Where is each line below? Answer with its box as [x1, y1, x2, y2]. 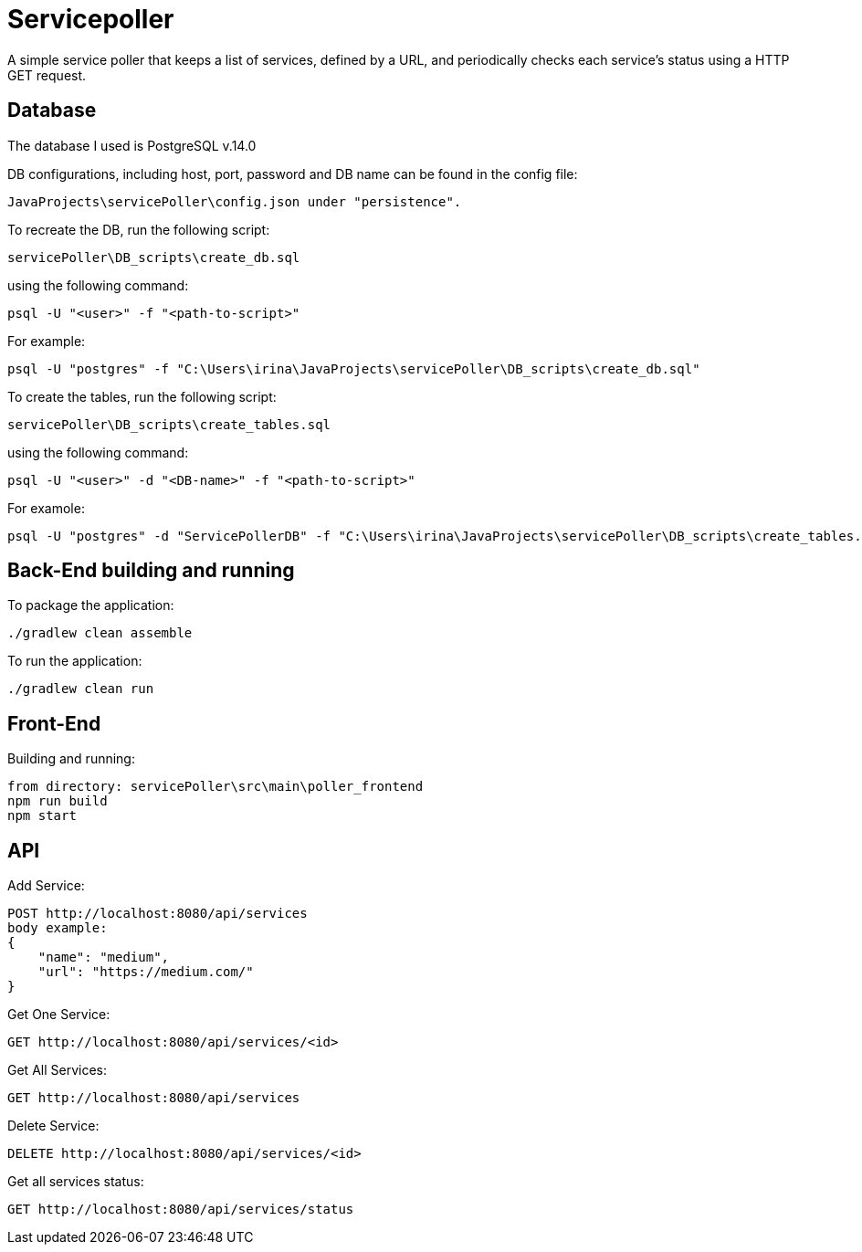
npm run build [7, 794, 108, 809]
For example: [7, 332, 86, 349]
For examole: [7, 500, 85, 516]
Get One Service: [7, 1006, 110, 1023]
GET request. [7, 67, 87, 83]
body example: [7, 921, 108, 936]
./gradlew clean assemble [7, 626, 193, 641]
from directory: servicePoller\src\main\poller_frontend [7, 779, 424, 794]
